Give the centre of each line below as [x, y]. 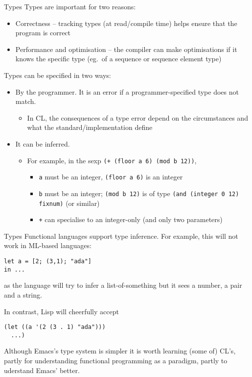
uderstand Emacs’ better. [42, 370]
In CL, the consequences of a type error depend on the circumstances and [137, 117]
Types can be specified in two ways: [57, 75]
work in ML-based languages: [48, 245]
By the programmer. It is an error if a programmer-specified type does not [127, 91]
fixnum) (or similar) [69, 203]
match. [26, 101]
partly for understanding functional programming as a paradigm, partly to [116, 360]
